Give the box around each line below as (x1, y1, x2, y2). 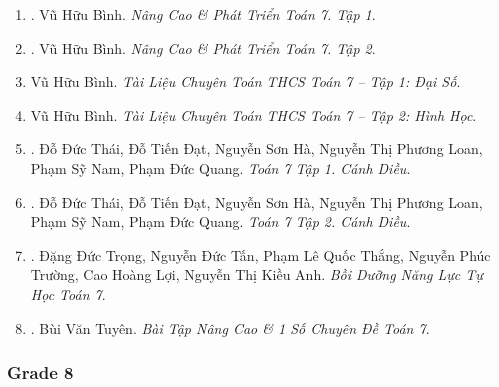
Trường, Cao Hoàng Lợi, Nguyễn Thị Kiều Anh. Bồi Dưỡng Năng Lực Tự (30, 264, 483, 285)
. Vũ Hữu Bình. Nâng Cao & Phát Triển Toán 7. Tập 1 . (30, 4, 376, 24)
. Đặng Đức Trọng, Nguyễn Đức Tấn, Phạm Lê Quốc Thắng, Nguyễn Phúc (30, 244, 491, 265)
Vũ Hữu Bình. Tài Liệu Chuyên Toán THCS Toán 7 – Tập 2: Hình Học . (30, 104, 477, 125)
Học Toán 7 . (30, 283, 106, 304)
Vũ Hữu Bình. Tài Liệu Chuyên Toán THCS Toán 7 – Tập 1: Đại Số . (30, 71, 461, 92)
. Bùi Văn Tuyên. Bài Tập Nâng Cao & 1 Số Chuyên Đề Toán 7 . (30, 317, 430, 338)
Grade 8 (7, 360, 74, 385)
